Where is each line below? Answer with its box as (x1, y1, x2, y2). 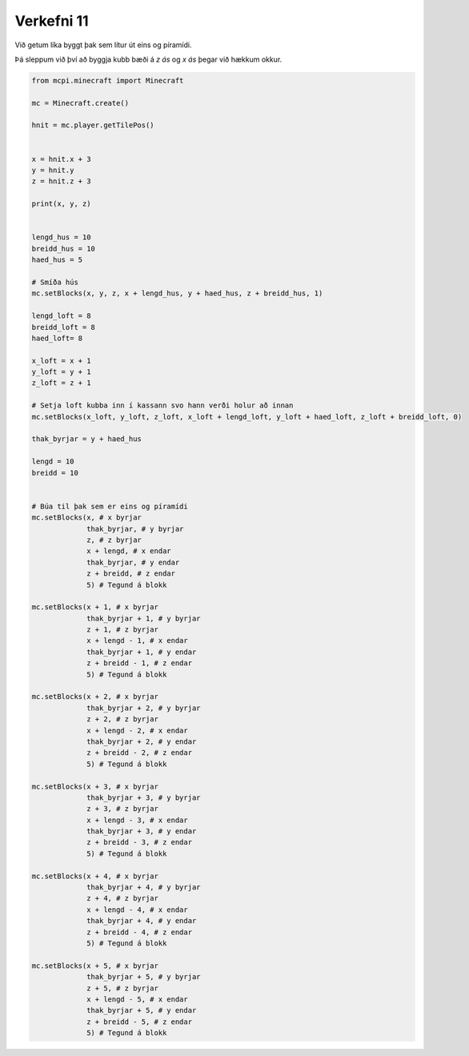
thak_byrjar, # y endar (86, 557, 180, 567)
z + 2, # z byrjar (86, 715, 159, 724)
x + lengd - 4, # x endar (86, 905, 188, 914)
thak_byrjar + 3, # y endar (86, 827, 197, 836)
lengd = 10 (31, 457, 74, 466)
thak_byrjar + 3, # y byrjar (86, 793, 201, 802)
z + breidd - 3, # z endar (86, 837, 192, 847)
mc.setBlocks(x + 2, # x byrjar (31, 693, 159, 701)
